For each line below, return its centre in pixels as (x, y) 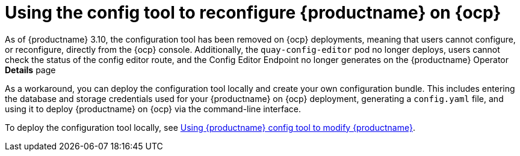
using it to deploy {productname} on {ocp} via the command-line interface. (153, 109)
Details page (30, 70)
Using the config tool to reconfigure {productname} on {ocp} (253, 13)
